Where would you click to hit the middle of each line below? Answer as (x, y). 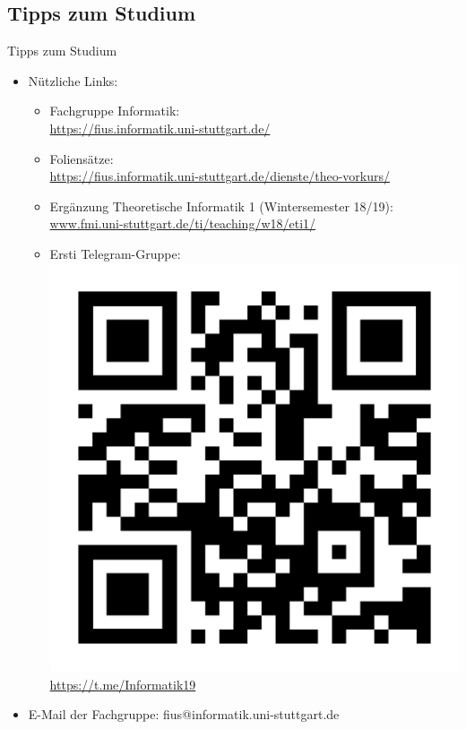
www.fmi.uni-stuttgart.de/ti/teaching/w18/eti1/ (183, 223)
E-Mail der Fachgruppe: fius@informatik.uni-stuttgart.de (184, 714)
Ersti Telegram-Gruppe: (115, 253)
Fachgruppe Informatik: (115, 111)
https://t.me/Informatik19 (123, 684)
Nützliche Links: (73, 80)
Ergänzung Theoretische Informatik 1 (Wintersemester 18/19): (221, 206)
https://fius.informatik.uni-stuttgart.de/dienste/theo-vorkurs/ (220, 176)
